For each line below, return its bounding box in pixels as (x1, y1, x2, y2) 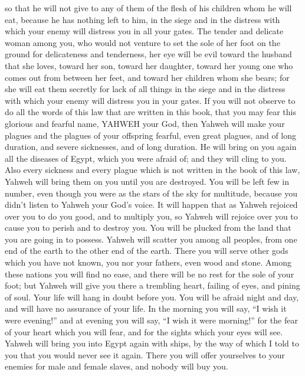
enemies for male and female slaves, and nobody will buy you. (5, 360, 228, 372)
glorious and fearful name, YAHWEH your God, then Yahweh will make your (5, 117, 285, 129)
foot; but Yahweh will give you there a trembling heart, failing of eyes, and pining (5, 279, 300, 292)
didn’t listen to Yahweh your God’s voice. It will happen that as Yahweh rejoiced (5, 198, 298, 211)
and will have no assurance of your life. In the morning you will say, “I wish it (5, 302, 287, 315)
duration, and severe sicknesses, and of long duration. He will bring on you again (5, 140, 297, 153)
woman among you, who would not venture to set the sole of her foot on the (5, 36, 280, 48)
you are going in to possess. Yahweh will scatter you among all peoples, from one (5, 233, 297, 245)
